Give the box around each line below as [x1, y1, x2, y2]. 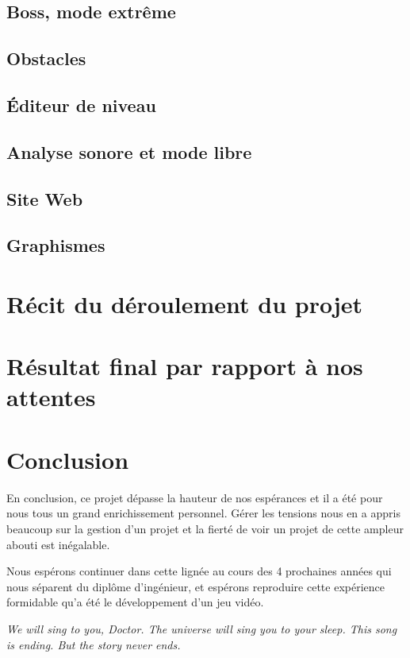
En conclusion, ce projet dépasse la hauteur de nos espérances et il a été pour [6, 489, 383, 505]
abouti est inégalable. [6, 536, 110, 552]
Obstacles [6, 46, 86, 71]
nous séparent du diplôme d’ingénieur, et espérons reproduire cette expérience [6, 578, 385, 594]
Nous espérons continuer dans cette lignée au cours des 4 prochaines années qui [6, 563, 392, 579]
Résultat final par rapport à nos [6, 350, 363, 382]
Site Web [6, 186, 83, 211]
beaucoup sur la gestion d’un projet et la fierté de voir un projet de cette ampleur [6, 520, 404, 536]
